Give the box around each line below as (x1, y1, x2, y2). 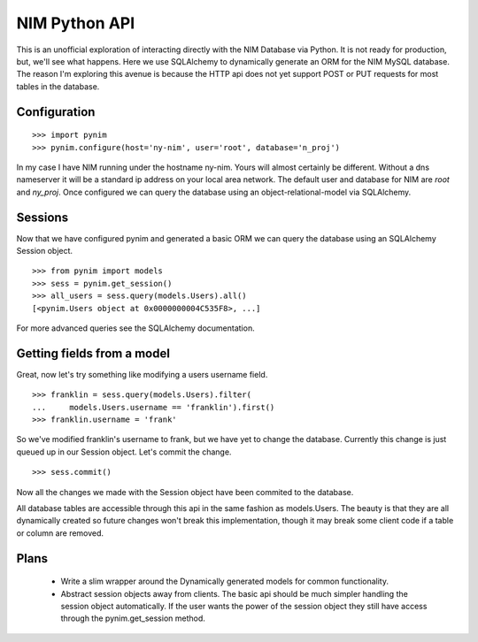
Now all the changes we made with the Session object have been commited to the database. (16, 486, 354, 497)
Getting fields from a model (16, 346, 170, 361)
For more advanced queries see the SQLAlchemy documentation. (16, 323, 256, 333)
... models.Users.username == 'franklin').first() (32, 402, 275, 412)
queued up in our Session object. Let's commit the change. (16, 447, 232, 457)
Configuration (16, 104, 96, 119)
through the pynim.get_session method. (60, 613, 205, 623)
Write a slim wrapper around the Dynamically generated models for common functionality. (60, 576, 389, 587)
